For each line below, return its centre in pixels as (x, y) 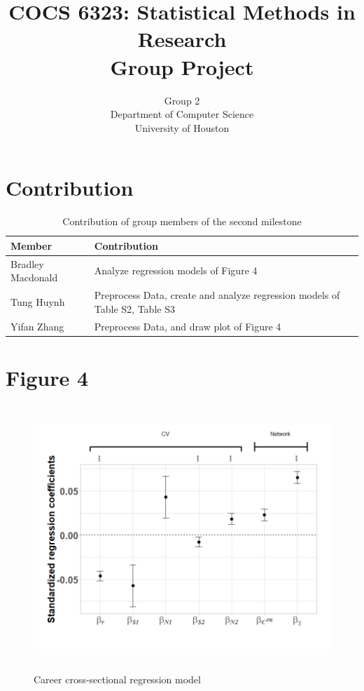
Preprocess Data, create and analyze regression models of (217, 295)
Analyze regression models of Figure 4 (176, 270)
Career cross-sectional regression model (117, 679)
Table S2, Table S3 (134, 308)
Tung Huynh (38, 301)
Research (182, 39)
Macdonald (34, 277)
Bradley (27, 263)
